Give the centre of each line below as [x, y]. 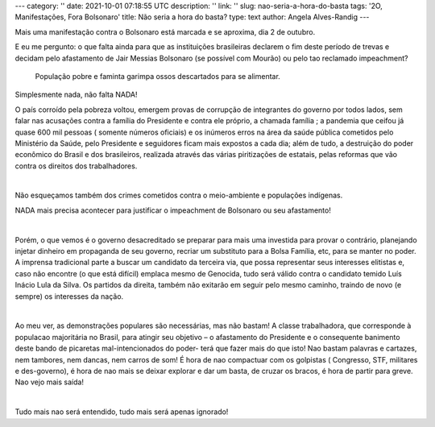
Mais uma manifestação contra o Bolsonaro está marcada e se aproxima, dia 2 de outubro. [165, 31]
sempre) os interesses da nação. [69, 296]
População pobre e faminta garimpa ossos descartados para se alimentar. [158, 76]
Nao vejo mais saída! [50, 382]
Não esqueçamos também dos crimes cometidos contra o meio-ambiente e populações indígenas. [179, 195]
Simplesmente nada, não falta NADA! [76, 95]
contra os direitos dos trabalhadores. [76, 166]
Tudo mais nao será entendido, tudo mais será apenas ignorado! [122, 412]
